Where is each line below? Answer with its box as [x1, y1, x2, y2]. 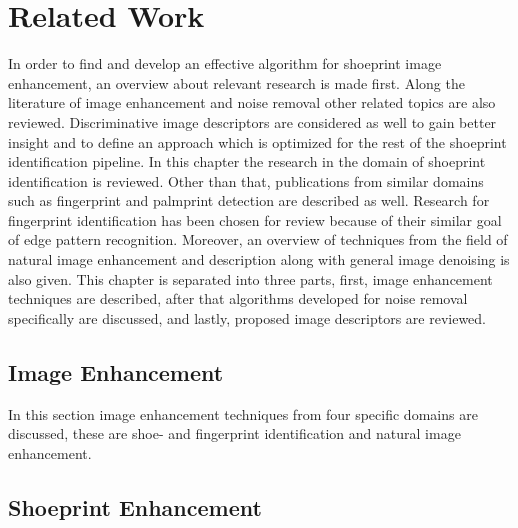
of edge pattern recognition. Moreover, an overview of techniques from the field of [8, 229, 508, 250]
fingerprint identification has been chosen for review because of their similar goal [8, 209, 502, 230]
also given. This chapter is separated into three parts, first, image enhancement [8, 268, 493, 289]
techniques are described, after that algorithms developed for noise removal [8, 288, 468, 309]
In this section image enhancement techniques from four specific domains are [8, 403, 478, 424]
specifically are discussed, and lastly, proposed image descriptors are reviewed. [8, 307, 486, 328]
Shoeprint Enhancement [8, 491, 262, 522]
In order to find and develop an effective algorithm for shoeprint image [8, 53, 442, 74]
